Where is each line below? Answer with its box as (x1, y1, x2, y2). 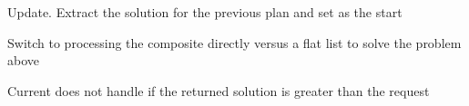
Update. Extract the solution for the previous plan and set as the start (7, 3, 403, 21)
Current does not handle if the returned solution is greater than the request (7, 81, 430, 100)
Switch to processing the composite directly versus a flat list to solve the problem (7, 33, 462, 52)
